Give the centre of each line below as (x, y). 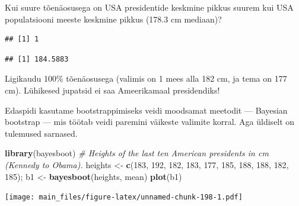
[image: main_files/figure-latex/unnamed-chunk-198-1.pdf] (124, 197)
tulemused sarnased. (41, 133)
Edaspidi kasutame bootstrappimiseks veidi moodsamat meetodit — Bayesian (146, 110)
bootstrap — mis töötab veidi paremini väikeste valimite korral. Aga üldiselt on (150, 122)
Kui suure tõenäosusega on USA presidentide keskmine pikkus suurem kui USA (149, 7)
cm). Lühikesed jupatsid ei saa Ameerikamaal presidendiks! (112, 90)
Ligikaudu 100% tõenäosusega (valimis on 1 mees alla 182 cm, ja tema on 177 (146, 78)
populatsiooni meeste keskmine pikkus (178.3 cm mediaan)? (113, 19)
